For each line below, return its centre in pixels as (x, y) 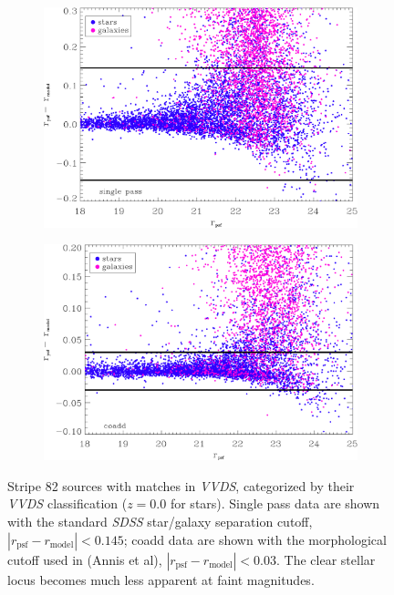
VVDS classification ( (67, 503)
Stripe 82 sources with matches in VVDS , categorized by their (181, 485)
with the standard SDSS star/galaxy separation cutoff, (160, 522)
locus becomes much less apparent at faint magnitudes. (161, 579)
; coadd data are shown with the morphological (255, 539)
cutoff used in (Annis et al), (85, 559)
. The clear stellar (326, 559)
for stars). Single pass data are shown (275, 503)
